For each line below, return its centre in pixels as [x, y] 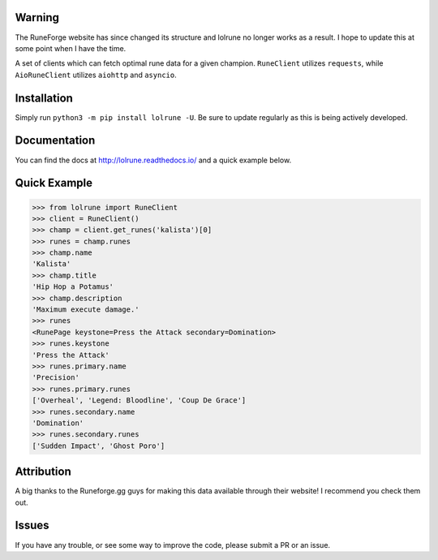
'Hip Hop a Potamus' [73, 287]
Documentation [55, 141]
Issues [32, 526]
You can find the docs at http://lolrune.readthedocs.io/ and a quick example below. [153, 160]
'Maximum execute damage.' [86, 310]
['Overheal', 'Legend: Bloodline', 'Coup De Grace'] [139, 401]
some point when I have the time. [71, 48]
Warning [37, 17]
